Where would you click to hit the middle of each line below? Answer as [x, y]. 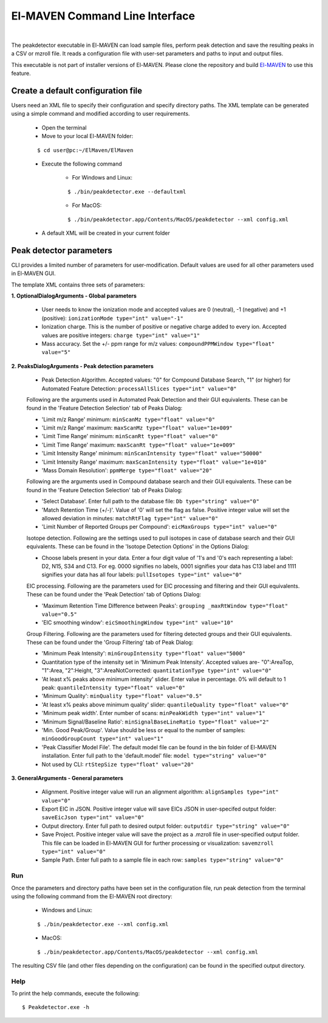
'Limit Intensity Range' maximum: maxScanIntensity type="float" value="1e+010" [154, 462]
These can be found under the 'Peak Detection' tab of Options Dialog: [114, 595]
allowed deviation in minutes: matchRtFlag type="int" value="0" [130, 518]
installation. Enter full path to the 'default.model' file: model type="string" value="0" [154, 756]
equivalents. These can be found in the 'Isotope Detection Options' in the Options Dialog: [138, 546]
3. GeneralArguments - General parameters [67, 778]
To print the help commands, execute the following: [75, 993]
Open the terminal [64, 127]
